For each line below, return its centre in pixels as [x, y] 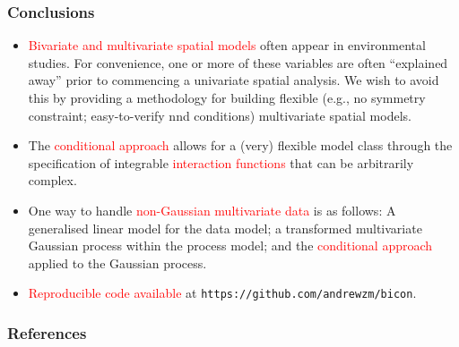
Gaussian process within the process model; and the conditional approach [230, 245]
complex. [52, 180]
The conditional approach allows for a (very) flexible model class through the [240, 145]
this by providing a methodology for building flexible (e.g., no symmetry [227, 97]
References [47, 332]
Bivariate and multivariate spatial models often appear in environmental [227, 45]
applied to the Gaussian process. [117, 262]
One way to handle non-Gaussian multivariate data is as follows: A [212, 210]
